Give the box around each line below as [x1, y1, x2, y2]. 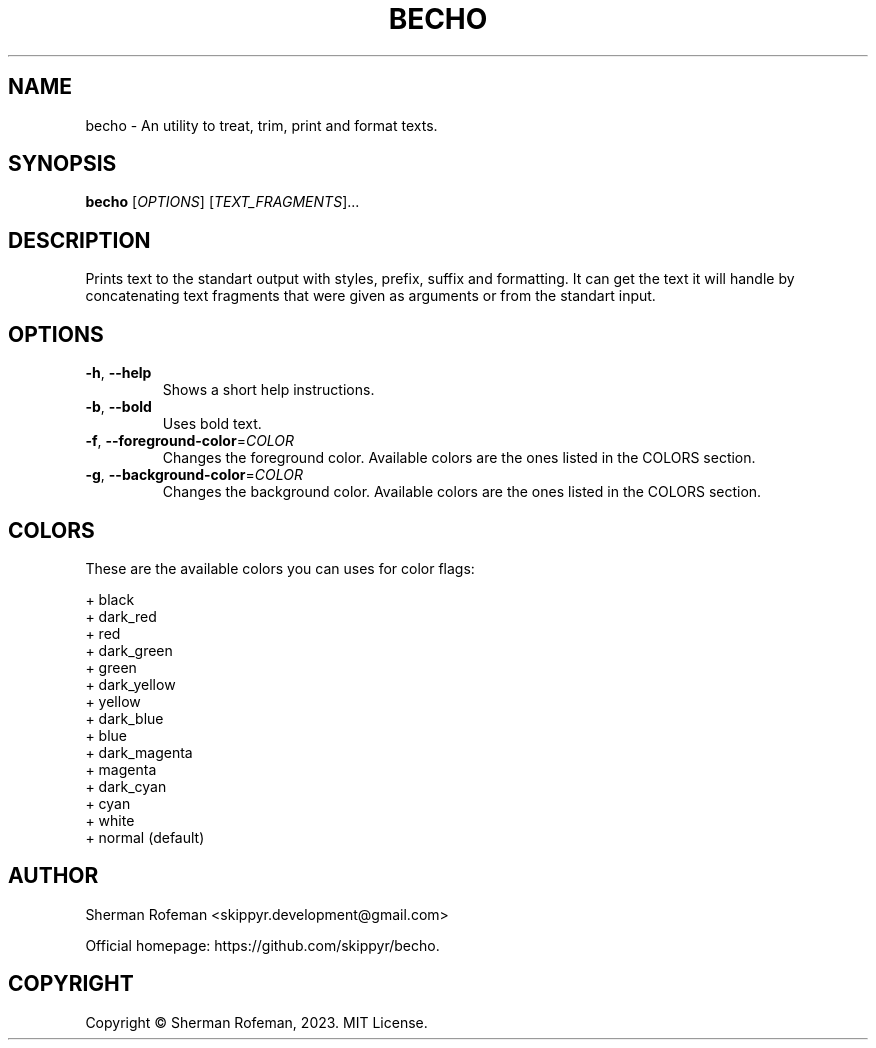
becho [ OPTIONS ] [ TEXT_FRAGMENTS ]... [85, 193, 360, 211]
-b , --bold [85, 398, 152, 416]
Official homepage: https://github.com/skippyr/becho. [85, 936, 440, 954]
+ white [85, 811, 135, 829]
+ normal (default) [85, 828, 205, 846]
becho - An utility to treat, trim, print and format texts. [85, 116, 438, 134]
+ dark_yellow [85, 675, 176, 693]
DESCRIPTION [8, 227, 151, 253]
